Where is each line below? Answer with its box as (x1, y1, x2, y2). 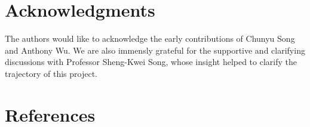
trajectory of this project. (5, 67, 97, 79)
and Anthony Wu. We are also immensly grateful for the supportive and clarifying (5, 44, 305, 56)
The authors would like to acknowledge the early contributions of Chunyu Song (5, 32, 295, 45)
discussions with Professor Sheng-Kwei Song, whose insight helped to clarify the (5, 55, 297, 68)
